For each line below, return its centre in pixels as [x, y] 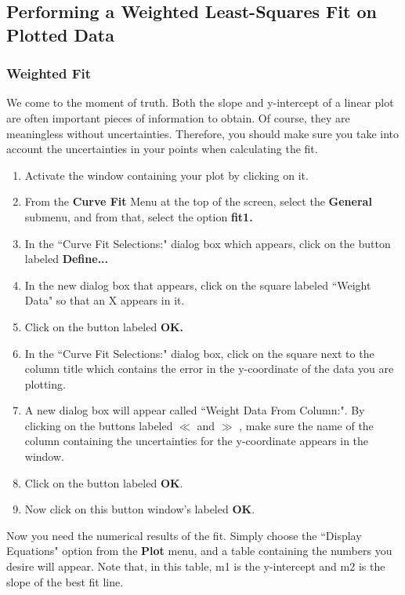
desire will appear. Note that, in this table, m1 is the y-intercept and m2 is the [196, 566]
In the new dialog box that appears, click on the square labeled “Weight [198, 285]
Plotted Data [60, 34]
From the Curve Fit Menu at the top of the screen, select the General [198, 201]
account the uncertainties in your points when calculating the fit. [162, 149]
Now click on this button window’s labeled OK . [140, 509]
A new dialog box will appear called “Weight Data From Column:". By [195, 410]
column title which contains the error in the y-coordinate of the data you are [209, 369]
